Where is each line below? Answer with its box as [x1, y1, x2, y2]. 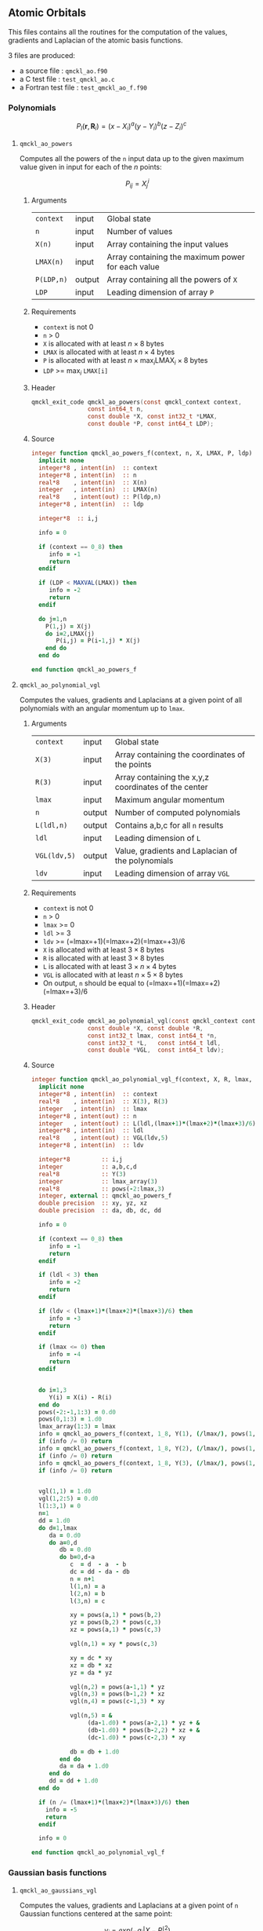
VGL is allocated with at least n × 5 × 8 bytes [42, 970, 184, 979]
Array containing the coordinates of [114, 749, 246, 760]
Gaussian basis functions [8, 1867, 107, 1878]
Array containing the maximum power [106, 251, 245, 262]
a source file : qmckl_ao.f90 [19, 66, 108, 75]
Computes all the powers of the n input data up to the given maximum [19, 153, 244, 163]
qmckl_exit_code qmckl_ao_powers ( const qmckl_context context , [31, 398, 243, 406]
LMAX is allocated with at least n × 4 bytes [42, 347, 175, 357]
